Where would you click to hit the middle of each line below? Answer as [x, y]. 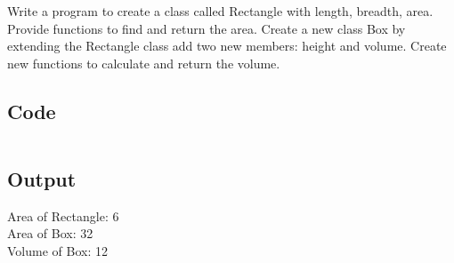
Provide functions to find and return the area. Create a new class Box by [207, 28]
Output [42, 178]
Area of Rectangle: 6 [63, 215]
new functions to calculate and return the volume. [144, 63]
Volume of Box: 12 [57, 250]
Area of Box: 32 [50, 233]
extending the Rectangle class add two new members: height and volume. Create [227, 46]
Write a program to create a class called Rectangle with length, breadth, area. [220, 11]
